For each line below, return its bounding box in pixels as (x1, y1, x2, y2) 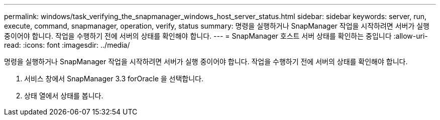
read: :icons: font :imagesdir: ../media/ (4, 41, 130, 49)
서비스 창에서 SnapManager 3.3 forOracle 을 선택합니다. (24, 74, 204, 83)
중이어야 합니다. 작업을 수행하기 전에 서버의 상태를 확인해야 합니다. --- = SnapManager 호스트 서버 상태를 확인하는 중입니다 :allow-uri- (4, 32, 428, 40)
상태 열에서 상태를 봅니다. (24, 91, 103, 100)
